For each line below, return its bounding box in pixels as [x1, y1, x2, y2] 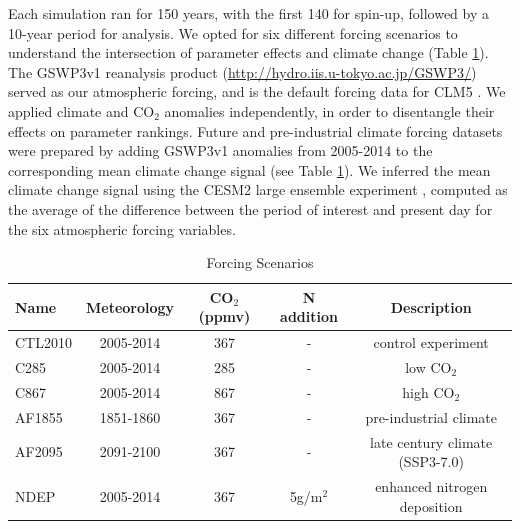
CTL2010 [15, 332, 72, 353]
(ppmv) [198, 306, 251, 327]
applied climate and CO [8, 100, 155, 121]
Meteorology [85, 296, 175, 317]
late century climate [370, 431, 493, 452]
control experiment [373, 332, 489, 353]
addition [280, 306, 338, 327]
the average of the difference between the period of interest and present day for [8, 198, 493, 219]
